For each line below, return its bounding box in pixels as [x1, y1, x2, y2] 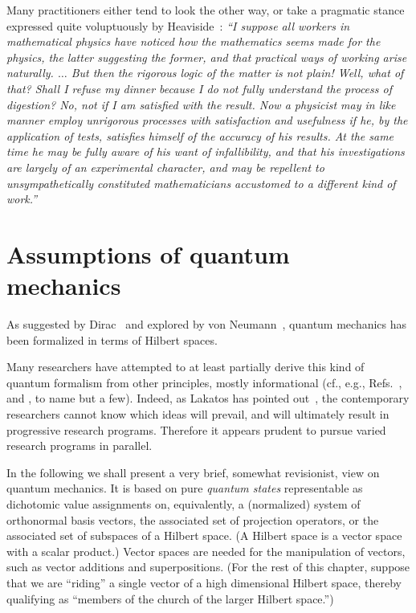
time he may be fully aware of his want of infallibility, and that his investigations [6, 143, 405, 160]
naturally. [6, 64, 54, 81]
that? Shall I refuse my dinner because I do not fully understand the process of [6, 80, 392, 96]
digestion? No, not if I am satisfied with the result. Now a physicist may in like [6, 96, 396, 112]
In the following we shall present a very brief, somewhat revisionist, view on [6, 464, 380, 480]
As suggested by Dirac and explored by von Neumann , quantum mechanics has [6, 316, 407, 333]
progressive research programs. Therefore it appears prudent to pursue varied [6, 421, 386, 438]
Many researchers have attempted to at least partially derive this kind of [6, 358, 365, 375]
